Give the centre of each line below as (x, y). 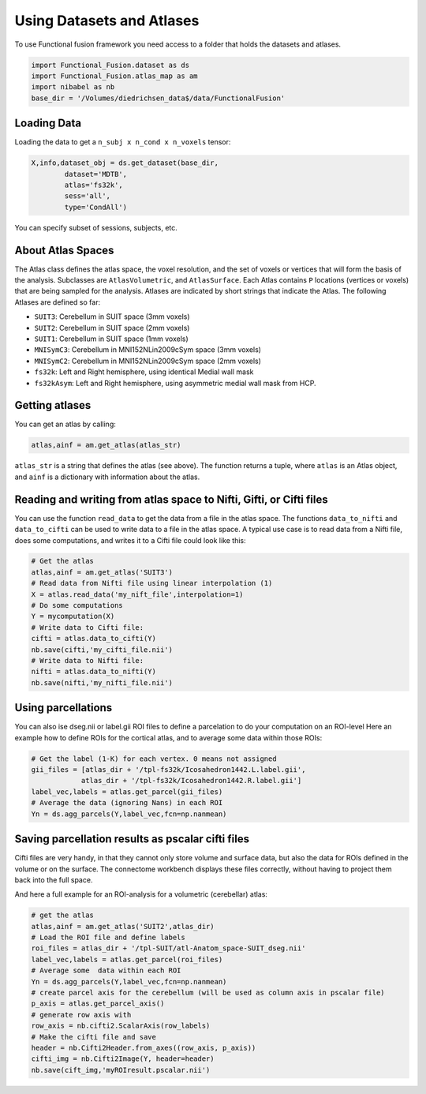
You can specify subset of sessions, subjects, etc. (96, 227)
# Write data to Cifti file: (88, 627)
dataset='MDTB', (96, 174)
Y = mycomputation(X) (73, 616)
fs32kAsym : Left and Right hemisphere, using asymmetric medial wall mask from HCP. (175, 383)
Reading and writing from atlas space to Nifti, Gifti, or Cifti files (171, 499)
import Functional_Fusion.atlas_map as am (114, 76)
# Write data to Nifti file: (88, 660)
